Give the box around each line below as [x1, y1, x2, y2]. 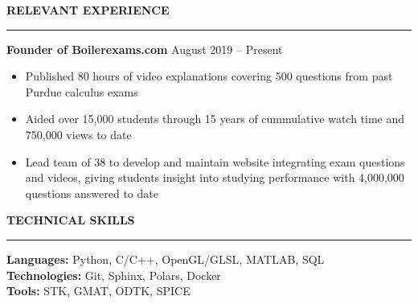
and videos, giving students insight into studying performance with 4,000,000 [25, 169, 404, 186]
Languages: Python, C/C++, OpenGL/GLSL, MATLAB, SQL [6, 250, 325, 267]
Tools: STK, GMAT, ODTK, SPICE [6, 282, 191, 299]
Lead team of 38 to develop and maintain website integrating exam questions [25, 153, 405, 170]
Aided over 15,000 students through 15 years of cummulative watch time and [25, 110, 405, 127]
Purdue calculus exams [25, 83, 138, 100]
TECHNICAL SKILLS [6, 212, 135, 228]
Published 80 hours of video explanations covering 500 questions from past [25, 68, 393, 84]
